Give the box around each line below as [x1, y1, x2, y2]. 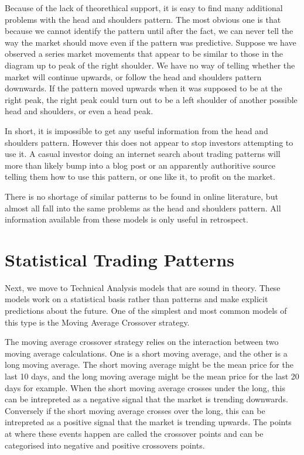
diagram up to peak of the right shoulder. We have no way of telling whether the [5, 59, 295, 71]
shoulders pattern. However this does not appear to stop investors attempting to [5, 136, 293, 148]
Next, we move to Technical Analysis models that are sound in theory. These [5, 281, 281, 293]
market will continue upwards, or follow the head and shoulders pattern [5, 70, 262, 83]
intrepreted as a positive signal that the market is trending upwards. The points [5, 416, 292, 428]
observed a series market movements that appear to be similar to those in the [5, 47, 283, 60]
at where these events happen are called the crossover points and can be [5, 427, 264, 439]
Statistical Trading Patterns [5, 247, 234, 271]
